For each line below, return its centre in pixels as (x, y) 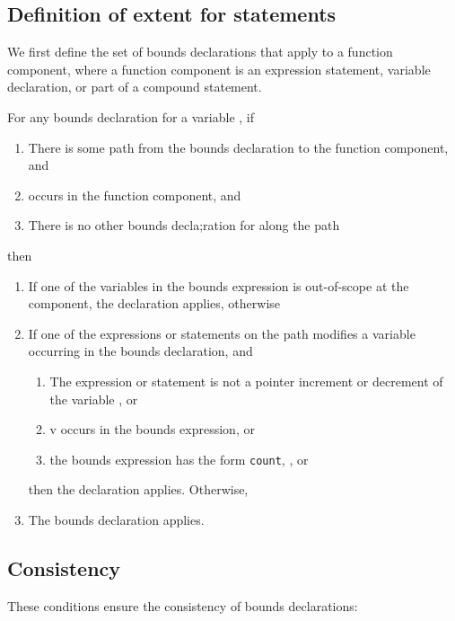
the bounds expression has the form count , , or (179, 459)
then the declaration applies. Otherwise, (138, 489)
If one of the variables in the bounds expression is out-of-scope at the (219, 285)
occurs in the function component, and (135, 195)
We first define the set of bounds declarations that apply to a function (200, 52)
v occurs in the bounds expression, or (152, 429)
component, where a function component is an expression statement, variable (219, 69)
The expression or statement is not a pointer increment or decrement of (246, 381)
